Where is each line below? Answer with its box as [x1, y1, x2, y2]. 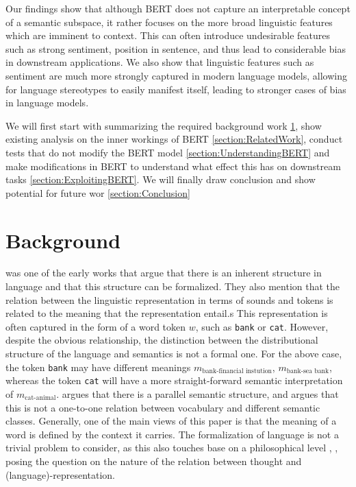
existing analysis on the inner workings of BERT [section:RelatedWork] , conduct [5, 132, 343, 146]
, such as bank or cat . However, [195, 319, 329, 333]
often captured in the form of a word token [5, 319, 186, 333]
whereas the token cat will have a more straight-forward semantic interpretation [5, 373, 343, 388]
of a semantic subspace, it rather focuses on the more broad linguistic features [5, 14, 333, 29]
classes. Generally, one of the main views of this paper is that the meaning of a [5, 414, 337, 428]
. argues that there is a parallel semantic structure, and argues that [56, 386, 339, 401]
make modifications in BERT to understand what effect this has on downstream [5, 158, 341, 173]
